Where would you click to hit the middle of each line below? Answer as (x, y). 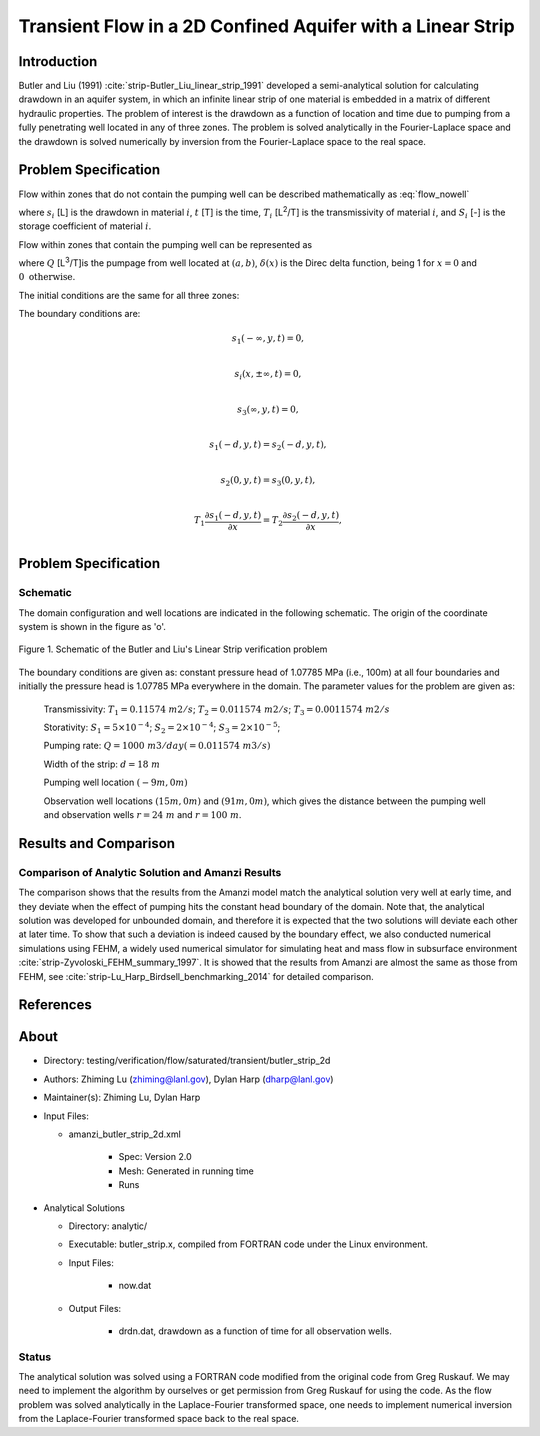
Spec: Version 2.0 (155, 1157)
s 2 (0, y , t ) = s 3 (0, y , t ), (268, 481)
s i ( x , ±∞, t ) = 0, (268, 375)
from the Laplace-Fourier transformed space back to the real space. (159, 1419)
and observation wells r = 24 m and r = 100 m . (142, 814)
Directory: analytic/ (108, 1226)
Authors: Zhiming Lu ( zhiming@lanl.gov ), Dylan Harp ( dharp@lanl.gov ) (188, 1079)
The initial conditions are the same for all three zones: (129, 295)
